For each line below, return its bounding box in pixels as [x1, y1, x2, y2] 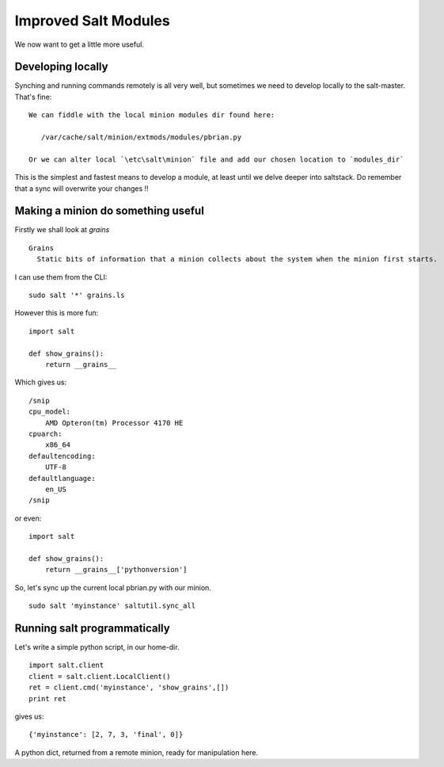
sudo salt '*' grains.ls [28, 291, 125, 300]
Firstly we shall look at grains [14, 225, 110, 235]
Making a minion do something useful [14, 204, 205, 218]
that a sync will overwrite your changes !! [14, 183, 150, 193]
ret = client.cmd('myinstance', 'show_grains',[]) [28, 683, 230, 693]
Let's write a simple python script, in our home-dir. [14, 642, 180, 651]
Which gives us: [14, 377, 67, 387]
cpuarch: [28, 429, 63, 438]
